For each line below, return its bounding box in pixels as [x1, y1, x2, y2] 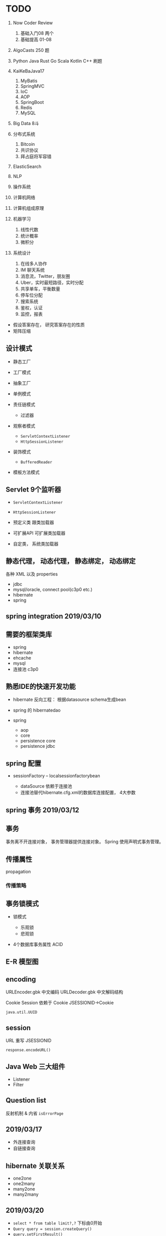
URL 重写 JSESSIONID [6, 1037, 52, 1043]
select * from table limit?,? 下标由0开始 [13, 1220, 102, 1226]
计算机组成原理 [13, 205, 44, 211]
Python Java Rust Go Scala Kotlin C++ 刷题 [13, 57, 102, 64]
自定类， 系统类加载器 [13, 541, 59, 547]
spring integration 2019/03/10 [6, 612, 102, 620]
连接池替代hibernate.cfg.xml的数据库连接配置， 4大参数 [20, 790, 136, 796]
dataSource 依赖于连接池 [20, 783, 72, 789]
